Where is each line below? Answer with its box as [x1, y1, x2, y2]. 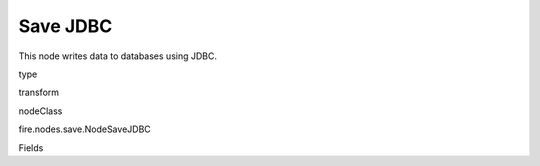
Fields [18, 141, 44, 154]
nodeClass [18, 105, 63, 117]
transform [18, 86, 60, 99]
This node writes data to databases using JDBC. [18, 50, 217, 62]
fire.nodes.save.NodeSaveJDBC [18, 123, 152, 135]
